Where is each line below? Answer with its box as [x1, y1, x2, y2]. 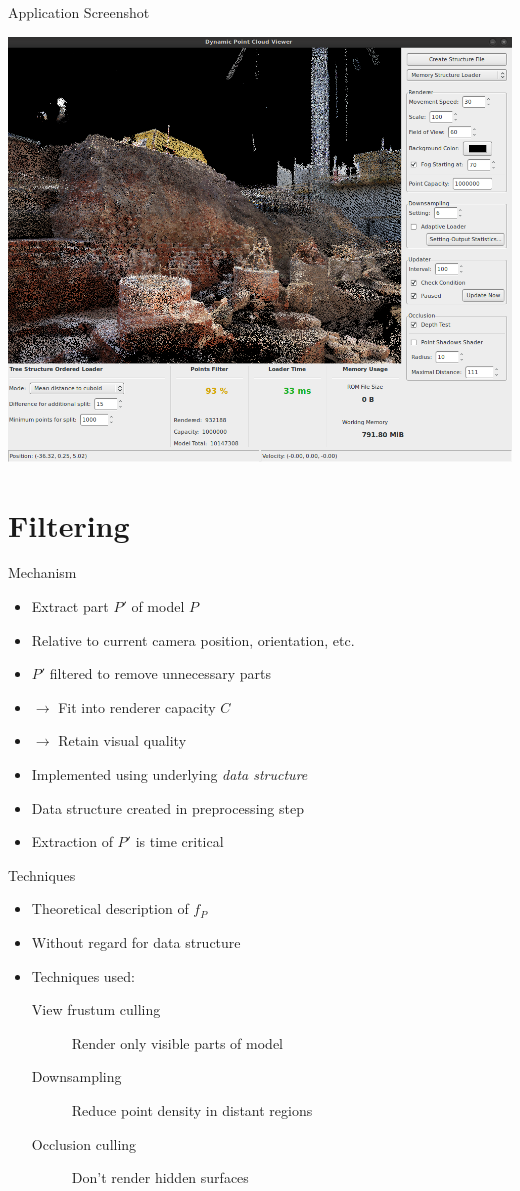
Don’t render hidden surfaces [71, 1167, 249, 1188]
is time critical [135, 831, 224, 852]
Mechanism [8, 562, 77, 583]
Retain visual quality [58, 730, 187, 751]
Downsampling [31, 1066, 122, 1087]
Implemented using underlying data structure [31, 764, 308, 784]
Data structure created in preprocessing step [31, 797, 304, 818]
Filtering [8, 504, 130, 545]
